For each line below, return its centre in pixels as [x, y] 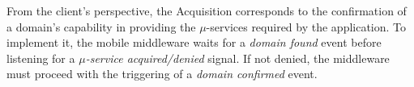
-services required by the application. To [306, 26]
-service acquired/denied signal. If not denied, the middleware [237, 58]
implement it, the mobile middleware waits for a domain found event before [194, 42]
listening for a [41, 58]
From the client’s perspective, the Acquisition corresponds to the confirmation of [207, 10]
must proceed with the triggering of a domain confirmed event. [162, 74]
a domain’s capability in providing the [101, 26]
